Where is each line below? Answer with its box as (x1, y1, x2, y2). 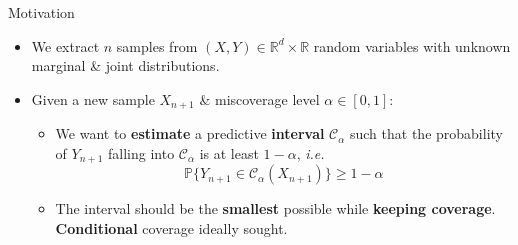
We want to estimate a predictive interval (55, 123, 325, 144)
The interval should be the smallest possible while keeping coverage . (55, 198, 496, 219)
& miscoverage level (199, 88, 320, 109)
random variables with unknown (313, 35, 511, 56)
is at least (199, 142, 259, 163)
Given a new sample (31, 88, 155, 109)
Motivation (8, 2, 75, 22)
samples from (116, 35, 198, 56)
